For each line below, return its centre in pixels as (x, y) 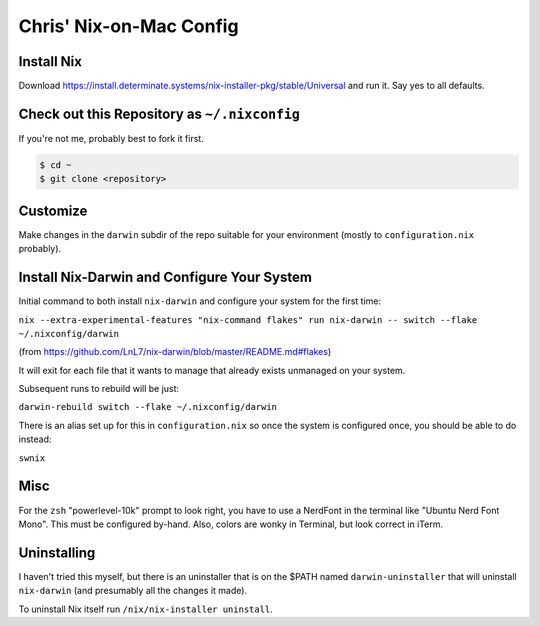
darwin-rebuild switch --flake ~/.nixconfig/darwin (148, 407)
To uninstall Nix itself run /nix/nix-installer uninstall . (146, 609)
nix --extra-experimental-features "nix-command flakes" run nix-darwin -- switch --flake (248, 319)
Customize (53, 210)
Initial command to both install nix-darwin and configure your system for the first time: (200, 301)
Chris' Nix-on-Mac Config (128, 26)
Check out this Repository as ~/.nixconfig (159, 113)
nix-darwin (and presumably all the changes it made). (133, 591)
